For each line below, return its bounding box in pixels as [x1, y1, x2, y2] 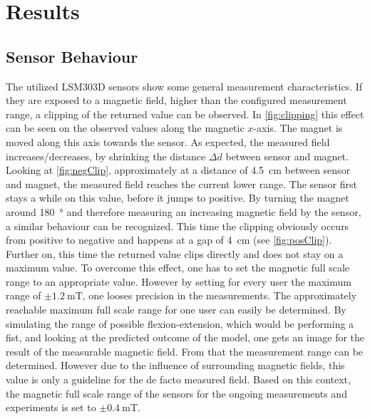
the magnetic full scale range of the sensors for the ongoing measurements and [6, 386, 347, 400]
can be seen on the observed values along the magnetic [6, 120, 245, 135]
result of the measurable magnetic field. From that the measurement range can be [6, 343, 364, 358]
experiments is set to [6, 400, 96, 415]
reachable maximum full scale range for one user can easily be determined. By [6, 302, 346, 317]
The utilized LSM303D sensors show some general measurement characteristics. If [6, 78, 363, 93]
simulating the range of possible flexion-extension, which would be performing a [6, 316, 354, 331]
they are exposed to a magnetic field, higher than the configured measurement [6, 93, 347, 108]
